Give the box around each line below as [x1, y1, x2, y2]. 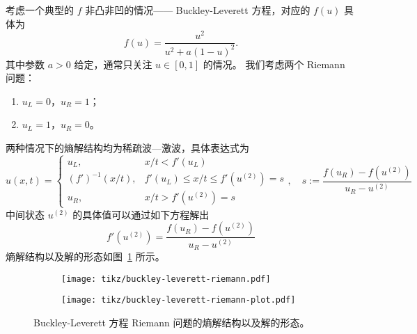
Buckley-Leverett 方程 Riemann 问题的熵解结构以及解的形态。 [33, 315, 310, 330]
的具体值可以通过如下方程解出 [72, 207, 210, 221]
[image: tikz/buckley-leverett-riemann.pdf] [61, 273, 271, 284]
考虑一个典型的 [6, 3, 74, 17]
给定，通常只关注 [74, 56, 152, 71]
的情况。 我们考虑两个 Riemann [203, 56, 345, 71]
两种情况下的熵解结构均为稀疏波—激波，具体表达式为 [6, 141, 249, 155]
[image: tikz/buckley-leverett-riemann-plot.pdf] [61, 295, 296, 305]
